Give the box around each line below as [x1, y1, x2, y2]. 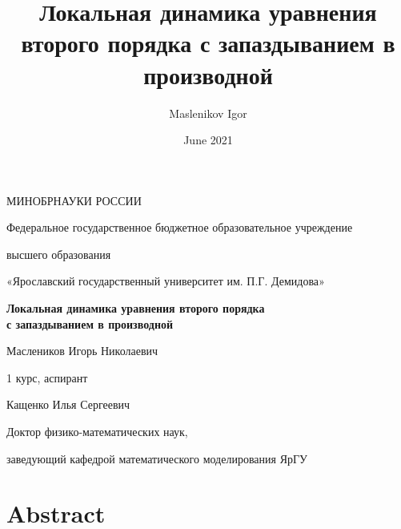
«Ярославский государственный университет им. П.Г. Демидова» [6, 273, 325, 289]
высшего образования [6, 245, 111, 262]
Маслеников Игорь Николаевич [6, 342, 158, 359]
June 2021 [183, 131, 233, 148]
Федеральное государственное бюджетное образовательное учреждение [6, 219, 353, 236]
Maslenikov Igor [169, 104, 247, 121]
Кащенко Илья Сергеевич [6, 396, 130, 413]
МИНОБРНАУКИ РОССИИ [6, 192, 142, 208]
